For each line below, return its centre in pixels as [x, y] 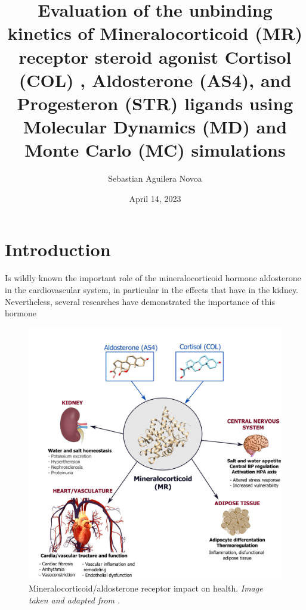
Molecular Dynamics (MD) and [155, 127]
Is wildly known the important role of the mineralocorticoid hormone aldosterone [153, 278]
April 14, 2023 [155, 198]
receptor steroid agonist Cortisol [155, 56]
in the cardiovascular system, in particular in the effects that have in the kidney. [152, 289]
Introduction [58, 249]
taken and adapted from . [75, 600]
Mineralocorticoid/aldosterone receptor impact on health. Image [146, 588]
